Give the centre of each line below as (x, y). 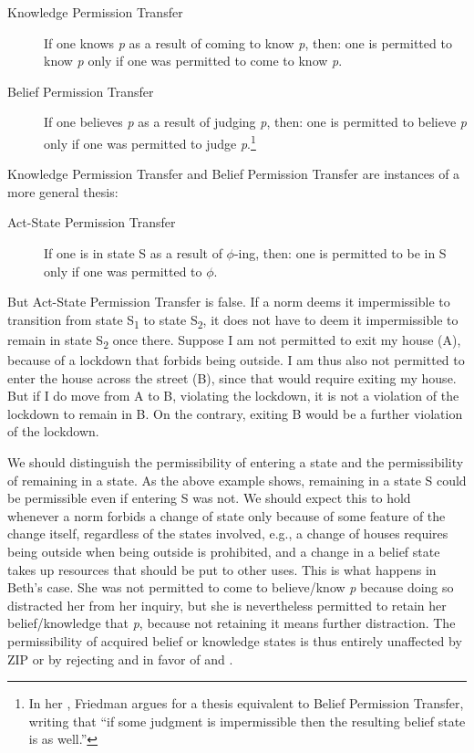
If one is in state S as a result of (133, 253)
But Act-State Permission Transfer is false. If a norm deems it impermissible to (229, 302)
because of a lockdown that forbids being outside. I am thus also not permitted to (236, 360)
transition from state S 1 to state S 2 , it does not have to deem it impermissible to (233, 320)
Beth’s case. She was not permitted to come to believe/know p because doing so (231, 587)
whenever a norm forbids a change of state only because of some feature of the (227, 515)
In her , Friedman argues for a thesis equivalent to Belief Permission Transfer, (246, 703)
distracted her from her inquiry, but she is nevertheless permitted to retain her (227, 605)
